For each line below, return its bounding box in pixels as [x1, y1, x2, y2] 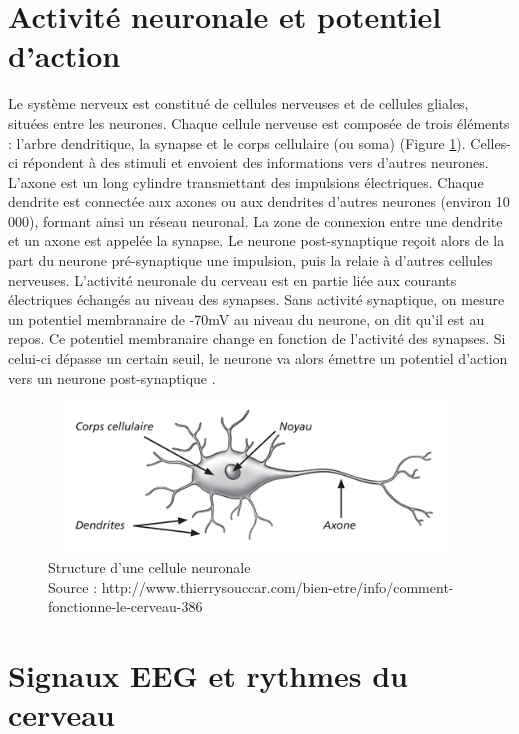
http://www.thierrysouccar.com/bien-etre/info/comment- [101, 576, 454, 597]
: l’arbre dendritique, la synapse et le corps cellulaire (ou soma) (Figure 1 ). [8, 132, 466, 153]
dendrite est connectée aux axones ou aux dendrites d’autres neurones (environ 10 [8, 191, 510, 212]
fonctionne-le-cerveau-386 [48, 596, 203, 617]
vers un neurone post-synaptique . [8, 367, 216, 388]
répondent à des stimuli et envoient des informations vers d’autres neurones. [22, 152, 489, 173]
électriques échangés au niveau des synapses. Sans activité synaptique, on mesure [8, 289, 505, 310]
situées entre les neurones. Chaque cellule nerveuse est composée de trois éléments [8, 112, 510, 133]
